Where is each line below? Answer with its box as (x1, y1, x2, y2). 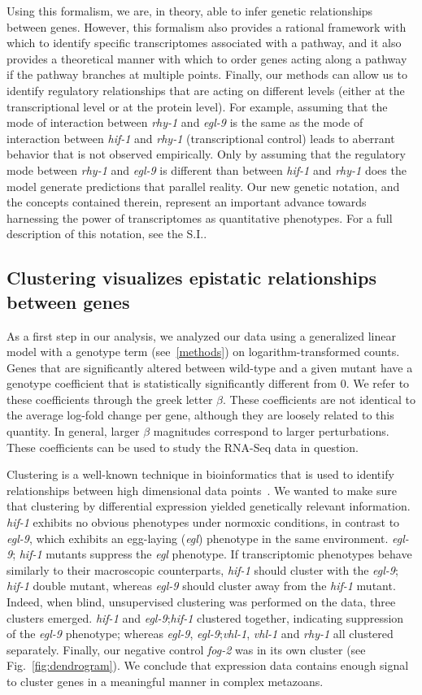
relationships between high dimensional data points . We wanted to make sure (7, 481, 397, 498)
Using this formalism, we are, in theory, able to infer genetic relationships (7, 2, 373, 19)
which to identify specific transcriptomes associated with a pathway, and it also (7, 34, 402, 51)
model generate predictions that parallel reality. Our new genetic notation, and (7, 177, 400, 194)
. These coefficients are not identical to (223, 390, 415, 407)
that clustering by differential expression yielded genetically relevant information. (7, 497, 411, 515)
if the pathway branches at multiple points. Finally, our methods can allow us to (7, 66, 407, 83)
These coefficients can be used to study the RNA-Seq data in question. (7, 438, 359, 455)
